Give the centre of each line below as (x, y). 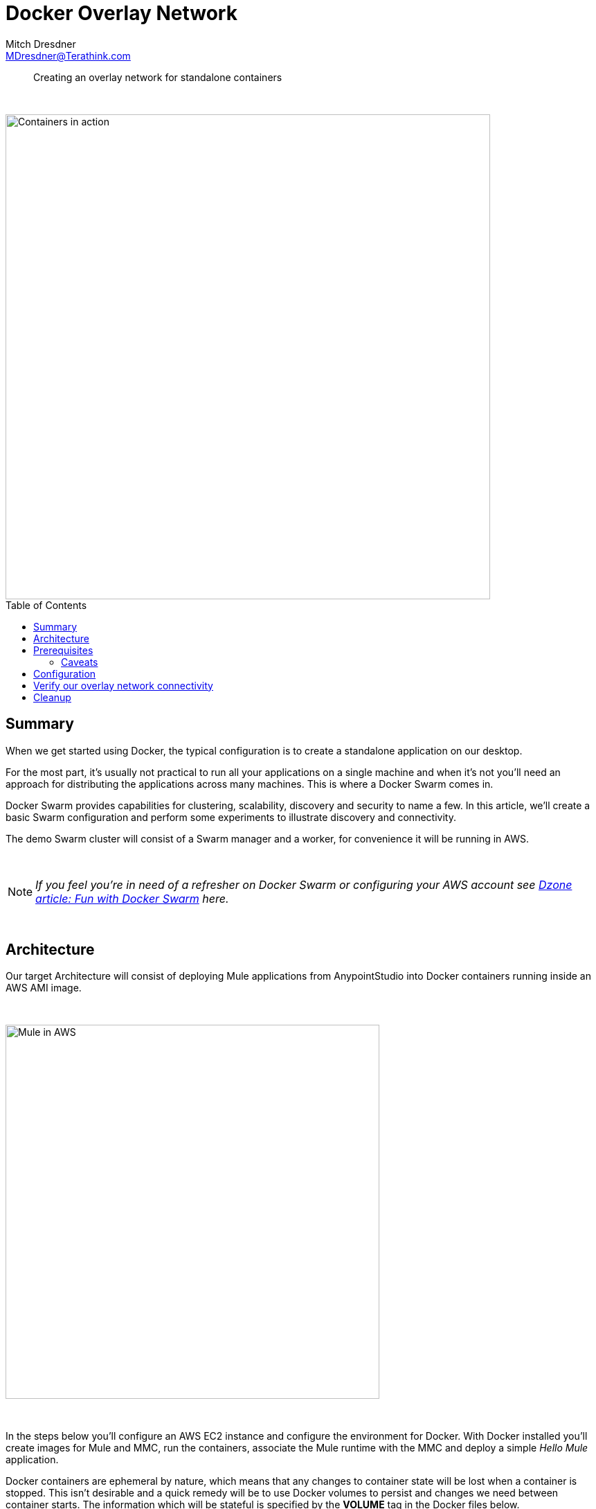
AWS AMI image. (44, 988)
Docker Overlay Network (121, 13)
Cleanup (52, 697)
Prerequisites (63, 650)
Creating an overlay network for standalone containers (158, 77)
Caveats (80, 662)
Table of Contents (46, 605)
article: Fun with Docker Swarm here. (132, 898)
